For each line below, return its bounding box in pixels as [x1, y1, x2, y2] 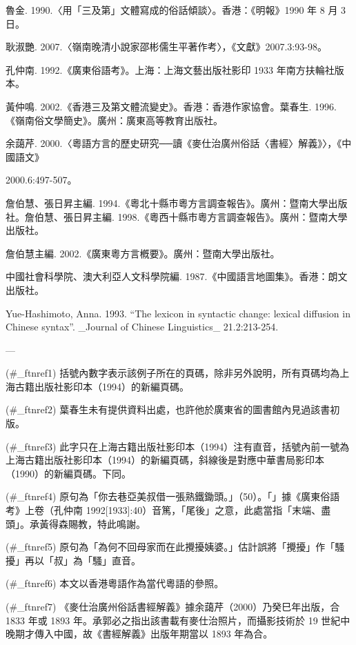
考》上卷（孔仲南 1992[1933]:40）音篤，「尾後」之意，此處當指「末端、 [6, 503, 322, 517]
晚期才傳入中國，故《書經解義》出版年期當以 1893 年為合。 [6, 626, 273, 641]
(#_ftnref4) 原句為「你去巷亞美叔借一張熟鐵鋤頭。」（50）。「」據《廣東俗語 [6, 489, 340, 504]
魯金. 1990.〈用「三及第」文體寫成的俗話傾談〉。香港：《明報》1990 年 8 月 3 [6, 3, 346, 17]
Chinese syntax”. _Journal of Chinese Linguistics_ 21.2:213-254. [6, 319, 279, 334]
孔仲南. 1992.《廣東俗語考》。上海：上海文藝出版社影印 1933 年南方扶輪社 [6, 62, 335, 77]
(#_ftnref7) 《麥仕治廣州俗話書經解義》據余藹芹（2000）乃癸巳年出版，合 [6, 599, 340, 613]
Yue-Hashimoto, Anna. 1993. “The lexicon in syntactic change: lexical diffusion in [6, 306, 350, 320]
